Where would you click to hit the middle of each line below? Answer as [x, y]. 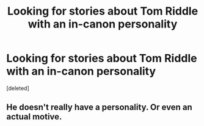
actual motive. [34, 117]
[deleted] [18, 88]
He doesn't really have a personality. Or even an [99, 107]
